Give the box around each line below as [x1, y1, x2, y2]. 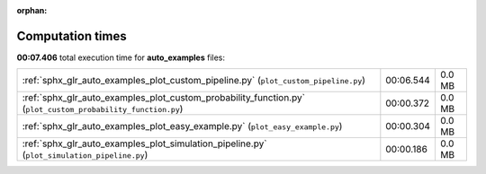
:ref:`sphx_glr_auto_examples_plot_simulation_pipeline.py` [22, 137, 267, 150]
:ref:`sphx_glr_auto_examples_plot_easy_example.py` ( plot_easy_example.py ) [22, 120, 343, 133]
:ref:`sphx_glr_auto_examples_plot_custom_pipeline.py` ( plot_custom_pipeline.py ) [22, 74, 366, 87]
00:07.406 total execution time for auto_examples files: [16, 52, 225, 63]
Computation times [16, 28, 127, 44]
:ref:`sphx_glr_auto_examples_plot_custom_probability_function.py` [22, 91, 306, 104]
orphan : [16, 5, 48, 15]
